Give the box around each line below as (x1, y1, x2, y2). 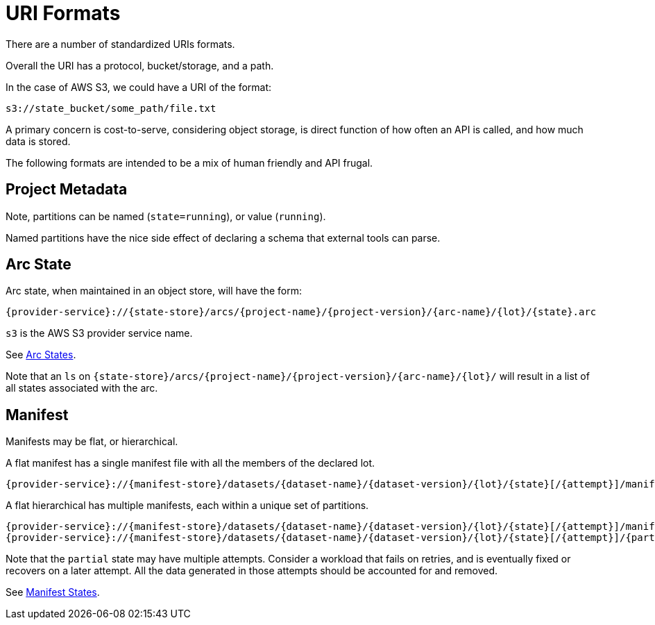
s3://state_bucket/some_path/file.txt (6, 102, 216, 114)
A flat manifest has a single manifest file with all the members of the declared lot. (6, 457, 375, 469)
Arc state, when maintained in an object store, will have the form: (6, 285, 303, 297)
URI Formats (6, 1, 121, 25)
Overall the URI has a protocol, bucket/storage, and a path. (6, 59, 274, 72)
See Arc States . (6, 349, 76, 361)
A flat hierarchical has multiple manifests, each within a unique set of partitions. (6, 499, 369, 512)
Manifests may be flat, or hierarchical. (6, 435, 178, 448)
